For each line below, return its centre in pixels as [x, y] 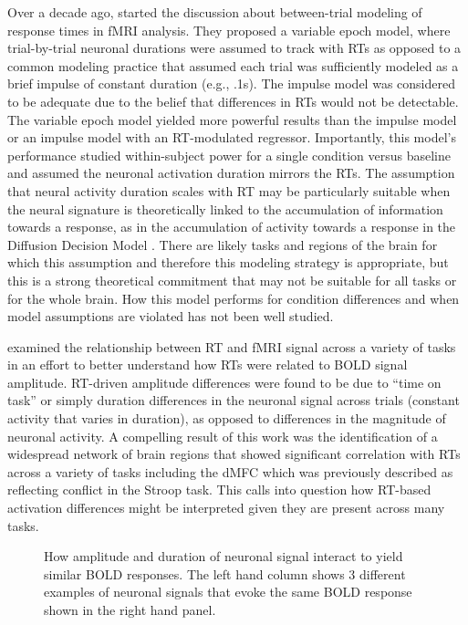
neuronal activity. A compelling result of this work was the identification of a [223, 436]
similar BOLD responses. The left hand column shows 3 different [225, 573]
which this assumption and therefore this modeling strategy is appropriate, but [228, 262]
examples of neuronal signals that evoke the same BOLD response [228, 592]
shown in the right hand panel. [130, 609]
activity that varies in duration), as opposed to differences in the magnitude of [227, 418]
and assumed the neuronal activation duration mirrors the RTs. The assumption [231, 173]
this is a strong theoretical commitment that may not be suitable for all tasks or [232, 280]
